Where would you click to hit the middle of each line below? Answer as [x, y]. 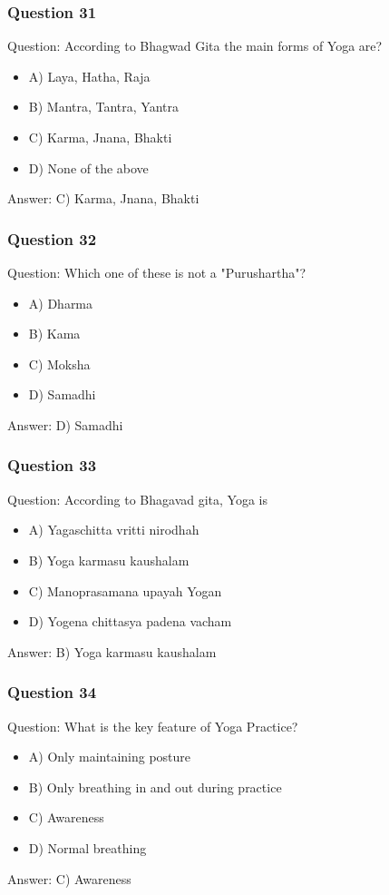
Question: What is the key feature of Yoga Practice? [153, 726]
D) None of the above [88, 167]
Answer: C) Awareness [69, 878]
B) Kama [54, 334]
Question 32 [52, 238]
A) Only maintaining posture [110, 757]
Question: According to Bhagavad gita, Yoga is [137, 499]
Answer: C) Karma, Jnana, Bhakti [103, 198]
